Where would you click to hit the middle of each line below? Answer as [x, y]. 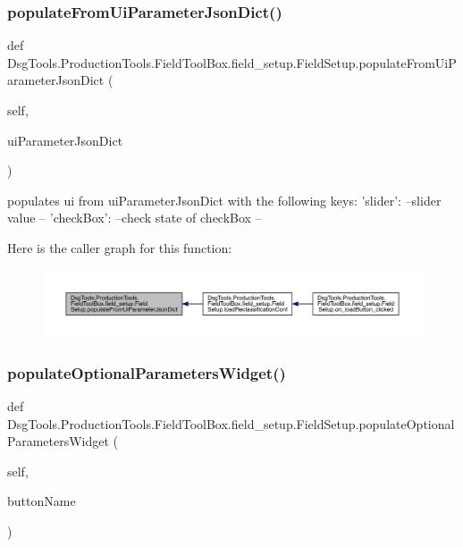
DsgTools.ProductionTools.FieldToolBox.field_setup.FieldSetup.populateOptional [231, 423]
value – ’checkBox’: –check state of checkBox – [135, 218]
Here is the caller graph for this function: [120, 247]
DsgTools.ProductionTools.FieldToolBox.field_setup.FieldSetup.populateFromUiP [232, 62]
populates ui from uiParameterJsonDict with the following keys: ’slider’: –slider [224, 200]
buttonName [42, 501]
